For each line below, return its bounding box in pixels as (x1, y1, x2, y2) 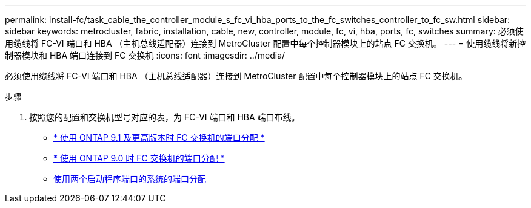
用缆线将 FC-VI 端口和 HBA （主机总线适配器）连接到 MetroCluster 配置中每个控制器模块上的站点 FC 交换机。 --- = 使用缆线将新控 (5, 38, 526, 48)
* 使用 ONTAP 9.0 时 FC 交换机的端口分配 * (53, 153, 225, 163)
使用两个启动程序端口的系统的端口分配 (53, 174, 206, 184)
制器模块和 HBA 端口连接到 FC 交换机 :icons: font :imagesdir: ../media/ (5, 50, 286, 60)
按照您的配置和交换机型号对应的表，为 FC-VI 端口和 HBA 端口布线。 (29, 112, 300, 122)
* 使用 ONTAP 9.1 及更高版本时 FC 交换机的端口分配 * (53, 132, 265, 143)
